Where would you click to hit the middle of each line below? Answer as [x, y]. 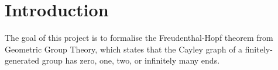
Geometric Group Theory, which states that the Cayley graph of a [124, 49]
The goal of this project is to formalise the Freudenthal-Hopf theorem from [139, 38]
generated [22, 60]
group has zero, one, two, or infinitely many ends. [131, 60]
